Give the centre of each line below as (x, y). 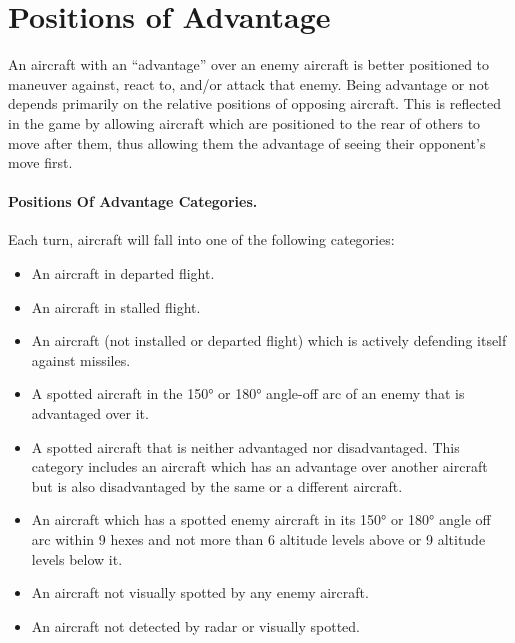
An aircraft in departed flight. (123, 273)
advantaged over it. (90, 413)
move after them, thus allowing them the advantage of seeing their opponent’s (247, 142)
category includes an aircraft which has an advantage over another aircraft (259, 466)
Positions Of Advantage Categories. (133, 201)
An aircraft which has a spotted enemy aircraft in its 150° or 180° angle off (261, 519)
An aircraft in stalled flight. (116, 306)
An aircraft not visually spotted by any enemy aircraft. (200, 592)
